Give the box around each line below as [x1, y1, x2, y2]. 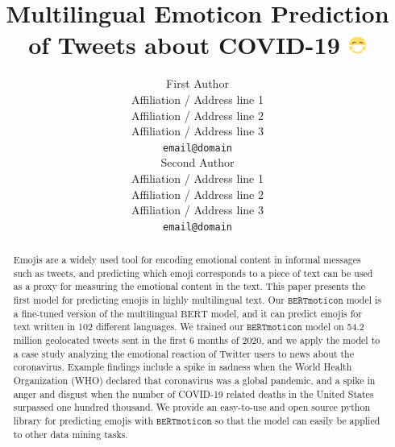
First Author [166, 75, 229, 92]
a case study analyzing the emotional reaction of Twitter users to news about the [13, 346, 354, 360]
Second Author [160, 154, 235, 171]
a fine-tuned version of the [13, 306, 124, 320]
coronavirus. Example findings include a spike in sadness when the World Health [13, 360, 352, 374]
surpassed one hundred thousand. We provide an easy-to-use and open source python [13, 400, 371, 414]
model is [346, 293, 381, 307]
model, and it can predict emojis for [210, 306, 362, 320]
